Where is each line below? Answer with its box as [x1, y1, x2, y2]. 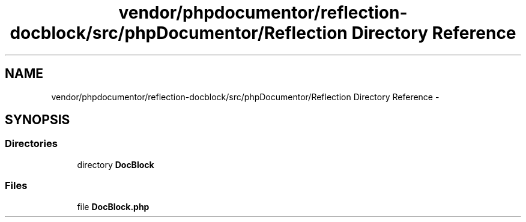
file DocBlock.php [77, 201, 150, 212]
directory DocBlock [77, 159, 154, 170]
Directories [5, 137, 58, 150]
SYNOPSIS [5, 112, 70, 128]
